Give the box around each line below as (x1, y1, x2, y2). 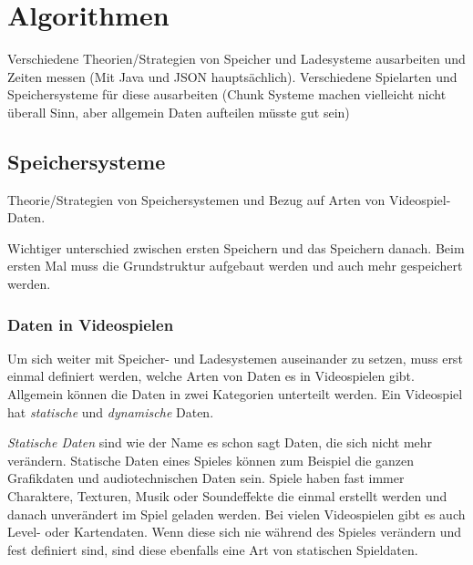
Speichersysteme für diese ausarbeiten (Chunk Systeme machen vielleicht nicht (7, 85, 447, 104)
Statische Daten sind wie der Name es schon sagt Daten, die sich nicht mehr (7, 433, 433, 452)
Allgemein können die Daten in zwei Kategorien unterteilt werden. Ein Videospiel (7, 385, 463, 404)
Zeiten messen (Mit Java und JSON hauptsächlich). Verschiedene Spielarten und (7, 67, 458, 86)
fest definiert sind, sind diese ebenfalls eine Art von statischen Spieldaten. (7, 539, 418, 559)
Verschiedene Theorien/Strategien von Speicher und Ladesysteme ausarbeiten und (7, 49, 466, 68)
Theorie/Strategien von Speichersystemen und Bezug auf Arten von (7, 190, 386, 209)
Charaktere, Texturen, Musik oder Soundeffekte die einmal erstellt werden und (7, 487, 447, 506)
